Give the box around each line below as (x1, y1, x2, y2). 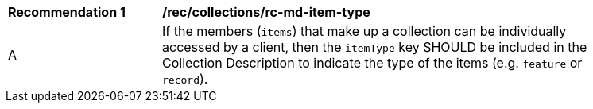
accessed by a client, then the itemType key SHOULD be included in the (162, 39, 587, 55)
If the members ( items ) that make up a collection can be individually (162, 23, 567, 39)
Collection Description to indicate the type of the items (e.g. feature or (162, 55, 583, 71)
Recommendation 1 (8, 4, 126, 20)
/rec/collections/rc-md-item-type (162, 4, 370, 20)
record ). (162, 71, 208, 87)
